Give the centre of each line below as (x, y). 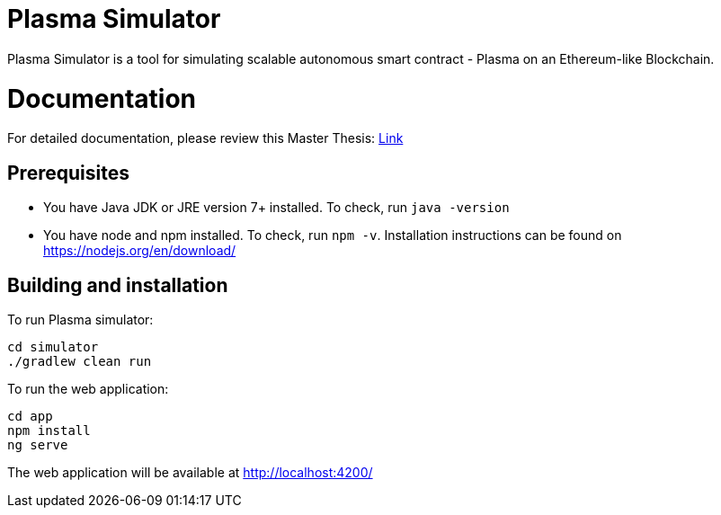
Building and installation (118, 285)
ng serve (38, 444)
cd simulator (53, 346)
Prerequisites (68, 173)
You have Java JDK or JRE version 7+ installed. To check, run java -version (276, 208)
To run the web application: (88, 388)
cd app (30, 416)
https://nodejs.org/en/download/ (140, 251)
